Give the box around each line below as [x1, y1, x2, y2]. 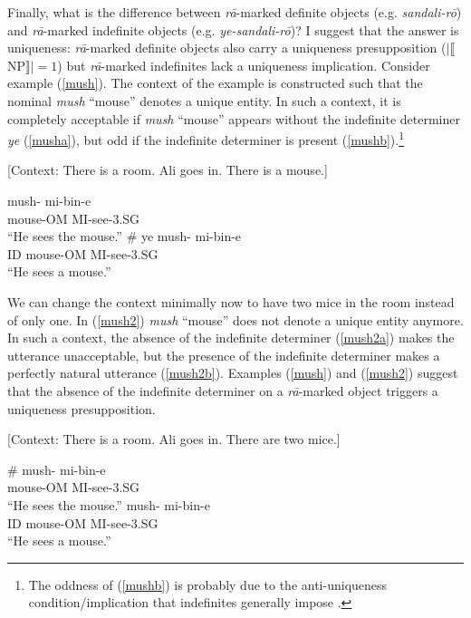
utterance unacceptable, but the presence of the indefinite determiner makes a [7, 345, 440, 364]
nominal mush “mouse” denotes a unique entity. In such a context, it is [7, 91, 401, 110]
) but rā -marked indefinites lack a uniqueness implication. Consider [57, 55, 430, 74]
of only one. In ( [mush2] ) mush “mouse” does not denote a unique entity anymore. [7, 310, 464, 329]
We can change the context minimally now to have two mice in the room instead [7, 292, 455, 311]
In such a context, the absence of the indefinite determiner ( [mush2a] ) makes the [7, 328, 455, 347]
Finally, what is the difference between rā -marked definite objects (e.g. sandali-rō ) [7, 3, 462, 21]
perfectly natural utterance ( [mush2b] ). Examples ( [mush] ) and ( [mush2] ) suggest [7, 363, 458, 382]
